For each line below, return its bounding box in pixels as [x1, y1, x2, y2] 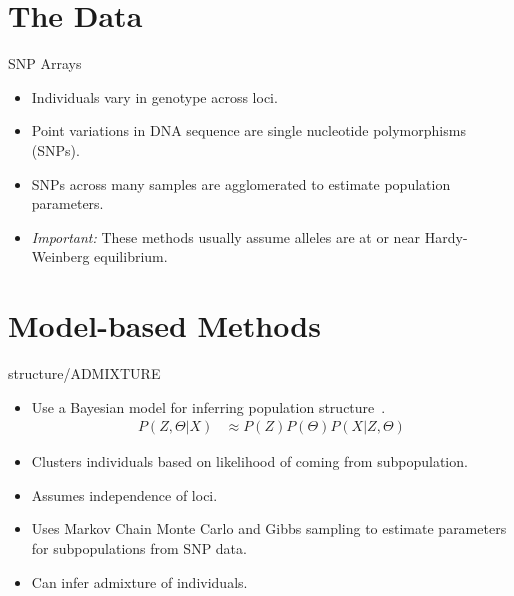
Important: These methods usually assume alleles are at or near [31, 226, 421, 247]
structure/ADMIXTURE [8, 363, 161, 383]
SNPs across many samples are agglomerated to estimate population [31, 173, 451, 194]
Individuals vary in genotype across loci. [31, 86, 278, 107]
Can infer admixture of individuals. [31, 571, 248, 592]
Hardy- [424, 226, 468, 247]
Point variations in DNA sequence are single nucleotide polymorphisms [31, 120, 466, 141]
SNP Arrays [8, 53, 82, 74]
